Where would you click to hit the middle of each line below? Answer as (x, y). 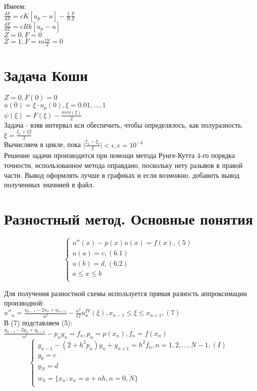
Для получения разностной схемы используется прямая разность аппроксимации (126, 293)
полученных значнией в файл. (49, 185)
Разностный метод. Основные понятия (128, 219)
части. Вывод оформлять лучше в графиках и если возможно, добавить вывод (122, 175)
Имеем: (15, 6)
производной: (24, 303)
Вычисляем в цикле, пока (42, 144)
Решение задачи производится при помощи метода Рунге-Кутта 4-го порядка (120, 155)
